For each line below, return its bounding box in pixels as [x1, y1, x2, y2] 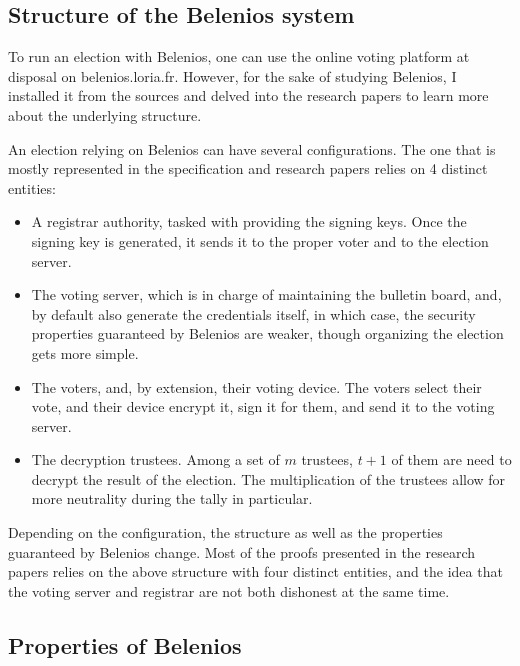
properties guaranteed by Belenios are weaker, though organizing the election [31, 323, 504, 344]
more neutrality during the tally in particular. [31, 488, 313, 509]
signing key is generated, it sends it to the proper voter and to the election [31, 230, 489, 251]
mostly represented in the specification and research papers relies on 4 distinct [8, 158, 488, 179]
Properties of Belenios [8, 629, 242, 660]
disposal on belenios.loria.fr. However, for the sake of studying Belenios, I [8, 65, 457, 86]
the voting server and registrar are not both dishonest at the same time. [8, 580, 450, 601]
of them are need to [391, 449, 512, 470]
